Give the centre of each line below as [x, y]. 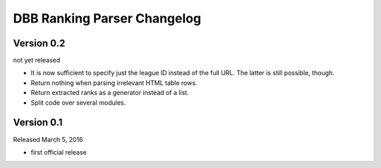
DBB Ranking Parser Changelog [107, 18]
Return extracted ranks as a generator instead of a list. [110, 93]
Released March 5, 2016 [48, 139]
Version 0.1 [38, 123]
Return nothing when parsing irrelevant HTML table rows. [114, 83]
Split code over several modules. [78, 103]
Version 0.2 [39, 43]
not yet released [37, 60]
